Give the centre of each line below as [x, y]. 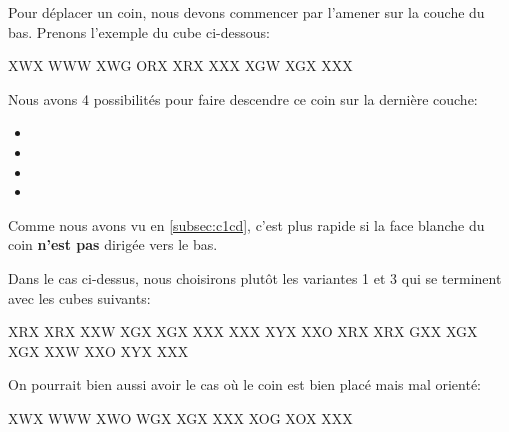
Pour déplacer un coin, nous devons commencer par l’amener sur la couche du [246, 12]
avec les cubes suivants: [79, 297]
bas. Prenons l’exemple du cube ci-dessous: [139, 31]
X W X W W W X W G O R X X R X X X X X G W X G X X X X [180, 65]
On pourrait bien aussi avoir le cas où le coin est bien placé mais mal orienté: [245, 384]
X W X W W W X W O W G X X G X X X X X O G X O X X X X [180, 417]
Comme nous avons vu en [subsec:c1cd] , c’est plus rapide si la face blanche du [246, 224]
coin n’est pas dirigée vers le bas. [113, 244]
